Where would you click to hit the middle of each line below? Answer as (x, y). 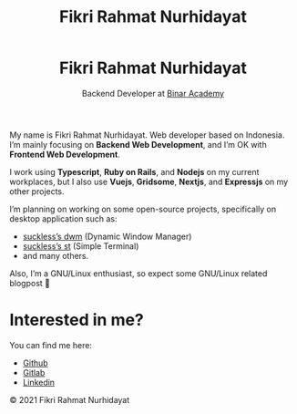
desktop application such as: (63, 218)
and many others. (56, 255)
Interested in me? (77, 320)
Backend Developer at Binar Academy (153, 93)
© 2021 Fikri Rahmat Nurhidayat (70, 399)
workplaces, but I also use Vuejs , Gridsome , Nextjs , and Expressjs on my (149, 181)
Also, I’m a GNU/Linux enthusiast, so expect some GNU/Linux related (138, 273)
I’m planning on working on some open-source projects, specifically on (143, 209)
